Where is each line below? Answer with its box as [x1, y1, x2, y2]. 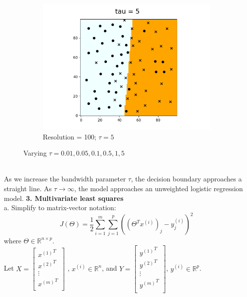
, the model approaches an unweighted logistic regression [74, 183, 243, 193]
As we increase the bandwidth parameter [4, 174, 126, 184]
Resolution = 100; [43, 131, 96, 141]
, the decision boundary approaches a [131, 174, 242, 184]
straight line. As [4, 183, 52, 193]
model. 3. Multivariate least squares [4, 193, 123, 203]
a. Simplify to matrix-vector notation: [4, 202, 116, 213]
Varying [23, 148, 47, 158]
